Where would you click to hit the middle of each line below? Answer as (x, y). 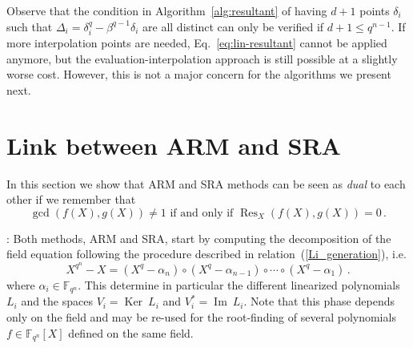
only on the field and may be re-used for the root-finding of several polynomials (201, 316)
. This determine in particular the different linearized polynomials (239, 284)
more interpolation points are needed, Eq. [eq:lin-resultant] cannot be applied (197, 43)
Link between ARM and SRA (174, 145)
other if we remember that (71, 199)
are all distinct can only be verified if (233, 26)
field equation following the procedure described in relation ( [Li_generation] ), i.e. (206, 254)
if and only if (202, 213)
